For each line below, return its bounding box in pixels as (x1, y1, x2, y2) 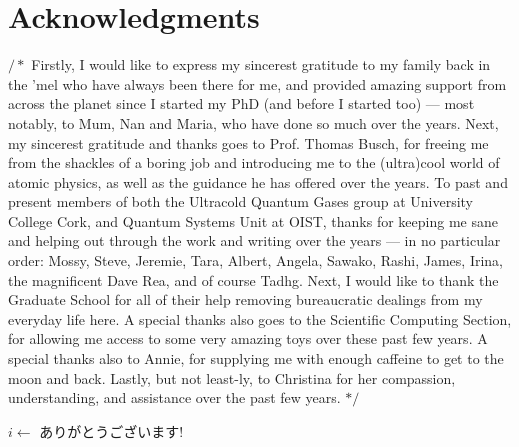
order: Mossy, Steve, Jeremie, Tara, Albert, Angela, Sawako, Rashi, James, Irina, (8, 250, 504, 271)
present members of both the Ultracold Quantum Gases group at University (8, 191, 474, 212)
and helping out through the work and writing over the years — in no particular (8, 230, 501, 251)
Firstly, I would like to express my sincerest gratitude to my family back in (31, 54, 491, 75)
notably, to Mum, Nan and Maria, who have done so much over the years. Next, (8, 112, 499, 133)
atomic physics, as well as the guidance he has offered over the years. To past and (8, 171, 508, 192)
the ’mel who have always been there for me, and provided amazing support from (8, 73, 507, 94)
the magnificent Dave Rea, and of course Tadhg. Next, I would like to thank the (8, 269, 499, 290)
